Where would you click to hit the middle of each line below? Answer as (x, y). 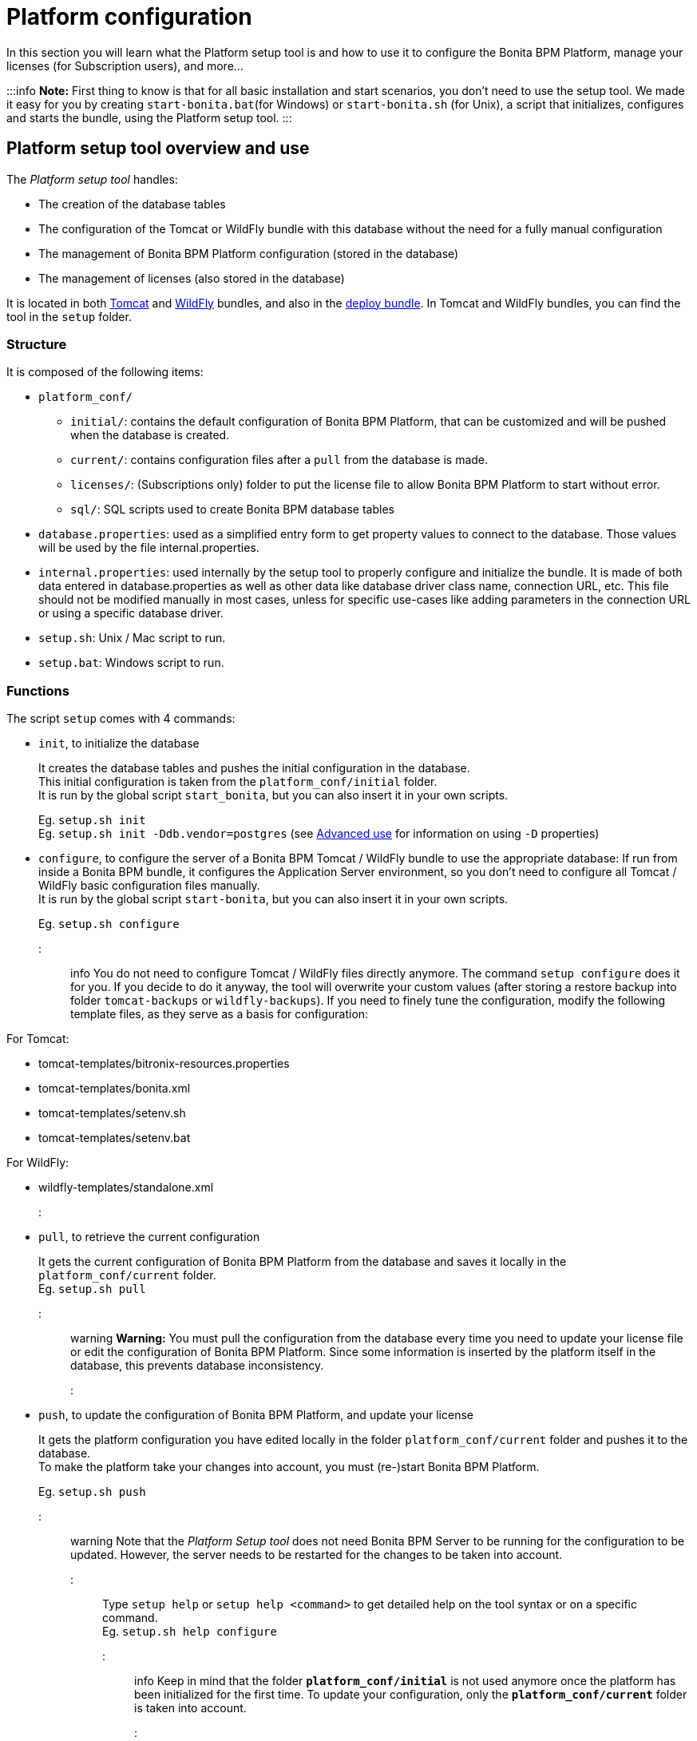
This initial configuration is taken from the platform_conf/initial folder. (238, 782)
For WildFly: (38, 1163)
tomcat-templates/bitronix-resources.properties (164, 1064)
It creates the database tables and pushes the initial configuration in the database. (254, 768)
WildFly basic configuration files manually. (149, 886)
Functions (38, 690)
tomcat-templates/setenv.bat (115, 1138)
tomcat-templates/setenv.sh (112, 1113)
